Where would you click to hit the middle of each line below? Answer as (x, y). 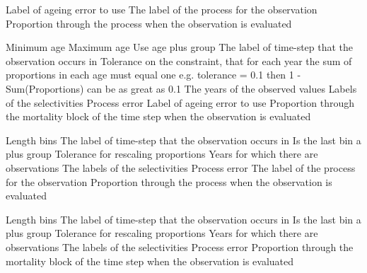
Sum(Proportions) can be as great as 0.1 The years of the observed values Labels (181, 88)
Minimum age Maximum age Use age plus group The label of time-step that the (180, 47)
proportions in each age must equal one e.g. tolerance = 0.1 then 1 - (153, 75)
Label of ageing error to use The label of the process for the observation (162, 9)
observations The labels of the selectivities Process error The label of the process (181, 167)
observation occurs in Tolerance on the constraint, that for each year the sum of (179, 60)
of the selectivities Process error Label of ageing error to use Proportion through (180, 102)
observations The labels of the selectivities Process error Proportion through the (180, 246)
